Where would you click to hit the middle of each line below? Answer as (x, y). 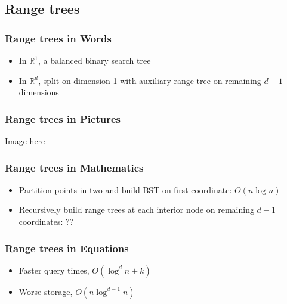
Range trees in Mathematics (74, 167)
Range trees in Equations (67, 248)
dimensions (39, 92)
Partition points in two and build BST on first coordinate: (125, 189)
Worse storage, (46, 291)
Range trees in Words (58, 38)
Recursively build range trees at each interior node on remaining (136, 210)
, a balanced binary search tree (94, 60)
